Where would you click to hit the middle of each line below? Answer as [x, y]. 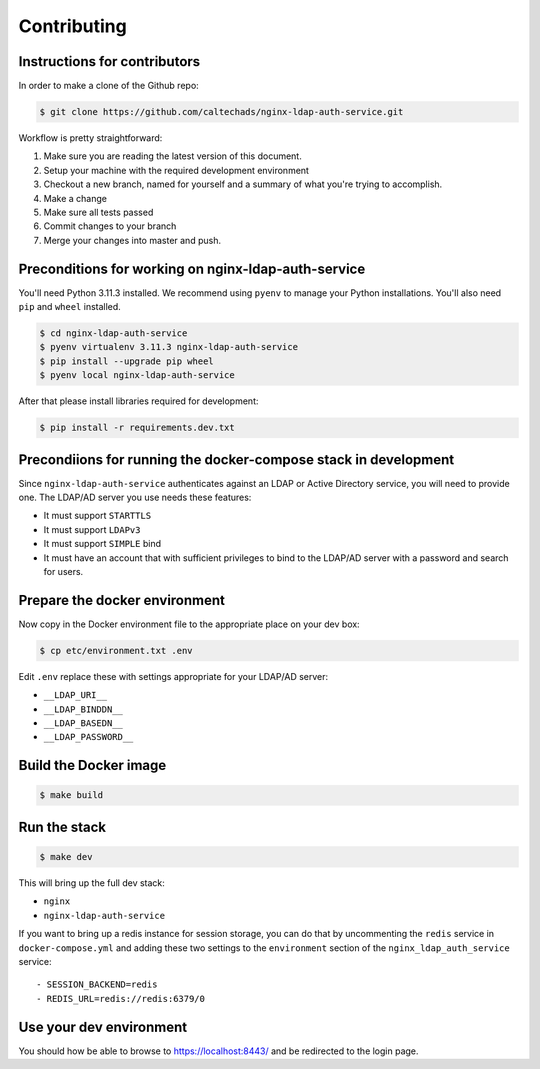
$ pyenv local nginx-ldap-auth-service [137, 375]
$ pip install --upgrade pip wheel [126, 361]
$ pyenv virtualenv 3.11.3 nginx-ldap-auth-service [169, 347]
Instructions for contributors [109, 61]
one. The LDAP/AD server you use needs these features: [135, 497]
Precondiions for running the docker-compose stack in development [236, 459]
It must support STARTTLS [97, 516]
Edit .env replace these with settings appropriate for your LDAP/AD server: [173, 676]
